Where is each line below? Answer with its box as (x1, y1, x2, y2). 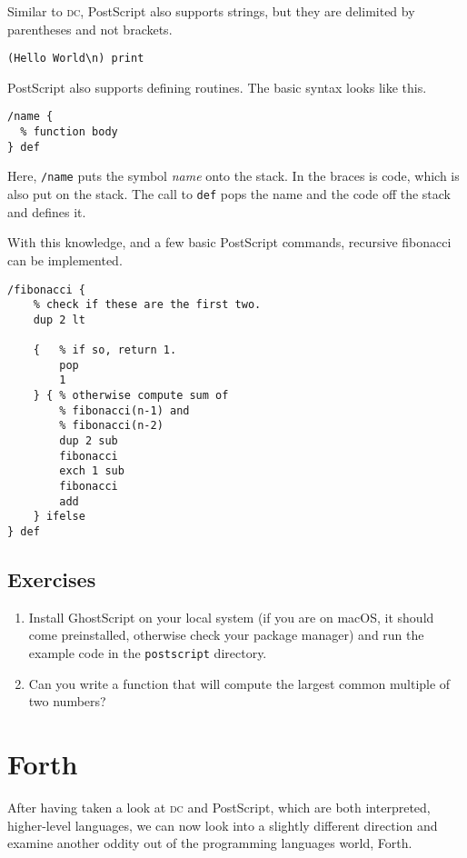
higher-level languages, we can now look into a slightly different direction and (7, 815, 438, 834)
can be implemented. (7, 250, 123, 269)
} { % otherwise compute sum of (33, 389, 229, 403)
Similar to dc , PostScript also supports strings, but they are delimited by (7, 2, 415, 20)
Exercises (7, 565, 96, 594)
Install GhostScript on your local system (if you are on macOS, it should (28, 607, 434, 626)
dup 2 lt (33, 313, 85, 326)
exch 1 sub (59, 464, 124, 478)
